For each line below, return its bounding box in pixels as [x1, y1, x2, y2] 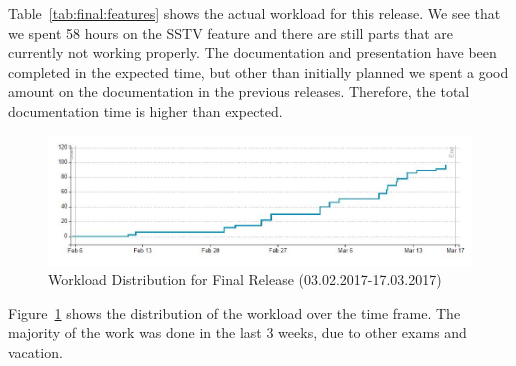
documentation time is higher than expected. [8, 100, 283, 121]
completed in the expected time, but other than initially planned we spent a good [8, 61, 509, 82]
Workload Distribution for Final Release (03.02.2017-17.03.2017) [48, 269, 442, 290]
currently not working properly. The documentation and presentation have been [8, 42, 497, 63]
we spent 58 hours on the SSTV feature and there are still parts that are [8, 22, 454, 43]
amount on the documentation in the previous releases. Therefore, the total [8, 81, 470, 102]
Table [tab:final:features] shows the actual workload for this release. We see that [8, 3, 501, 23]
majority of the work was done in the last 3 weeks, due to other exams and [8, 322, 467, 343]
